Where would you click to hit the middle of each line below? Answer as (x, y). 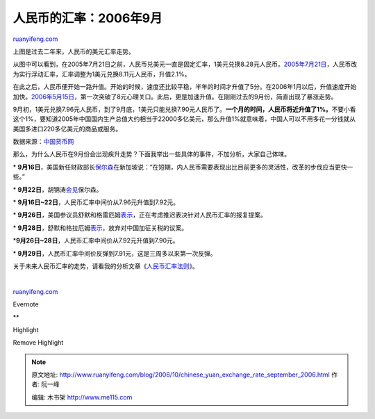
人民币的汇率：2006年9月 (87, 18)
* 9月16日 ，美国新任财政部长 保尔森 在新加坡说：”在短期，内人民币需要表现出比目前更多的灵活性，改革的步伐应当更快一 (183, 167)
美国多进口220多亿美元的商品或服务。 (67, 129)
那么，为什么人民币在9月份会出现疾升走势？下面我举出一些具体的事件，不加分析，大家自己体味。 (152, 154)
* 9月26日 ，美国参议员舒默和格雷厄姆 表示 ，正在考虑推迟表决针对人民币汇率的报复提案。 (140, 215)
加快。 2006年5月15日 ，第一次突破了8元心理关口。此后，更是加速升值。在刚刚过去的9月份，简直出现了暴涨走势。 (175, 97)
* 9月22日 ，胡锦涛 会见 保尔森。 (58, 189)
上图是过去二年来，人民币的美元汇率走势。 (74, 51)
